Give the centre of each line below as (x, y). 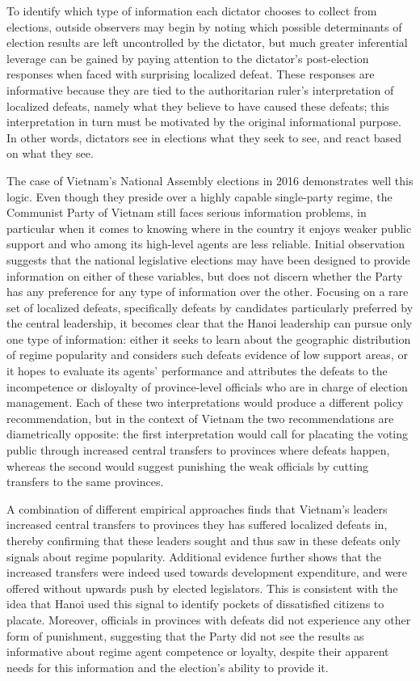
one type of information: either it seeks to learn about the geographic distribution (209, 338)
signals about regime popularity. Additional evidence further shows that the (194, 556)
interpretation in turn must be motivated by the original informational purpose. (204, 122)
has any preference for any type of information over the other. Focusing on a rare (208, 292)
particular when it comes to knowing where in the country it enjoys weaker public (209, 228)
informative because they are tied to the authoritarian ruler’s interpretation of (200, 89)
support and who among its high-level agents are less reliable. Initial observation (206, 244)
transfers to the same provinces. (85, 482)
